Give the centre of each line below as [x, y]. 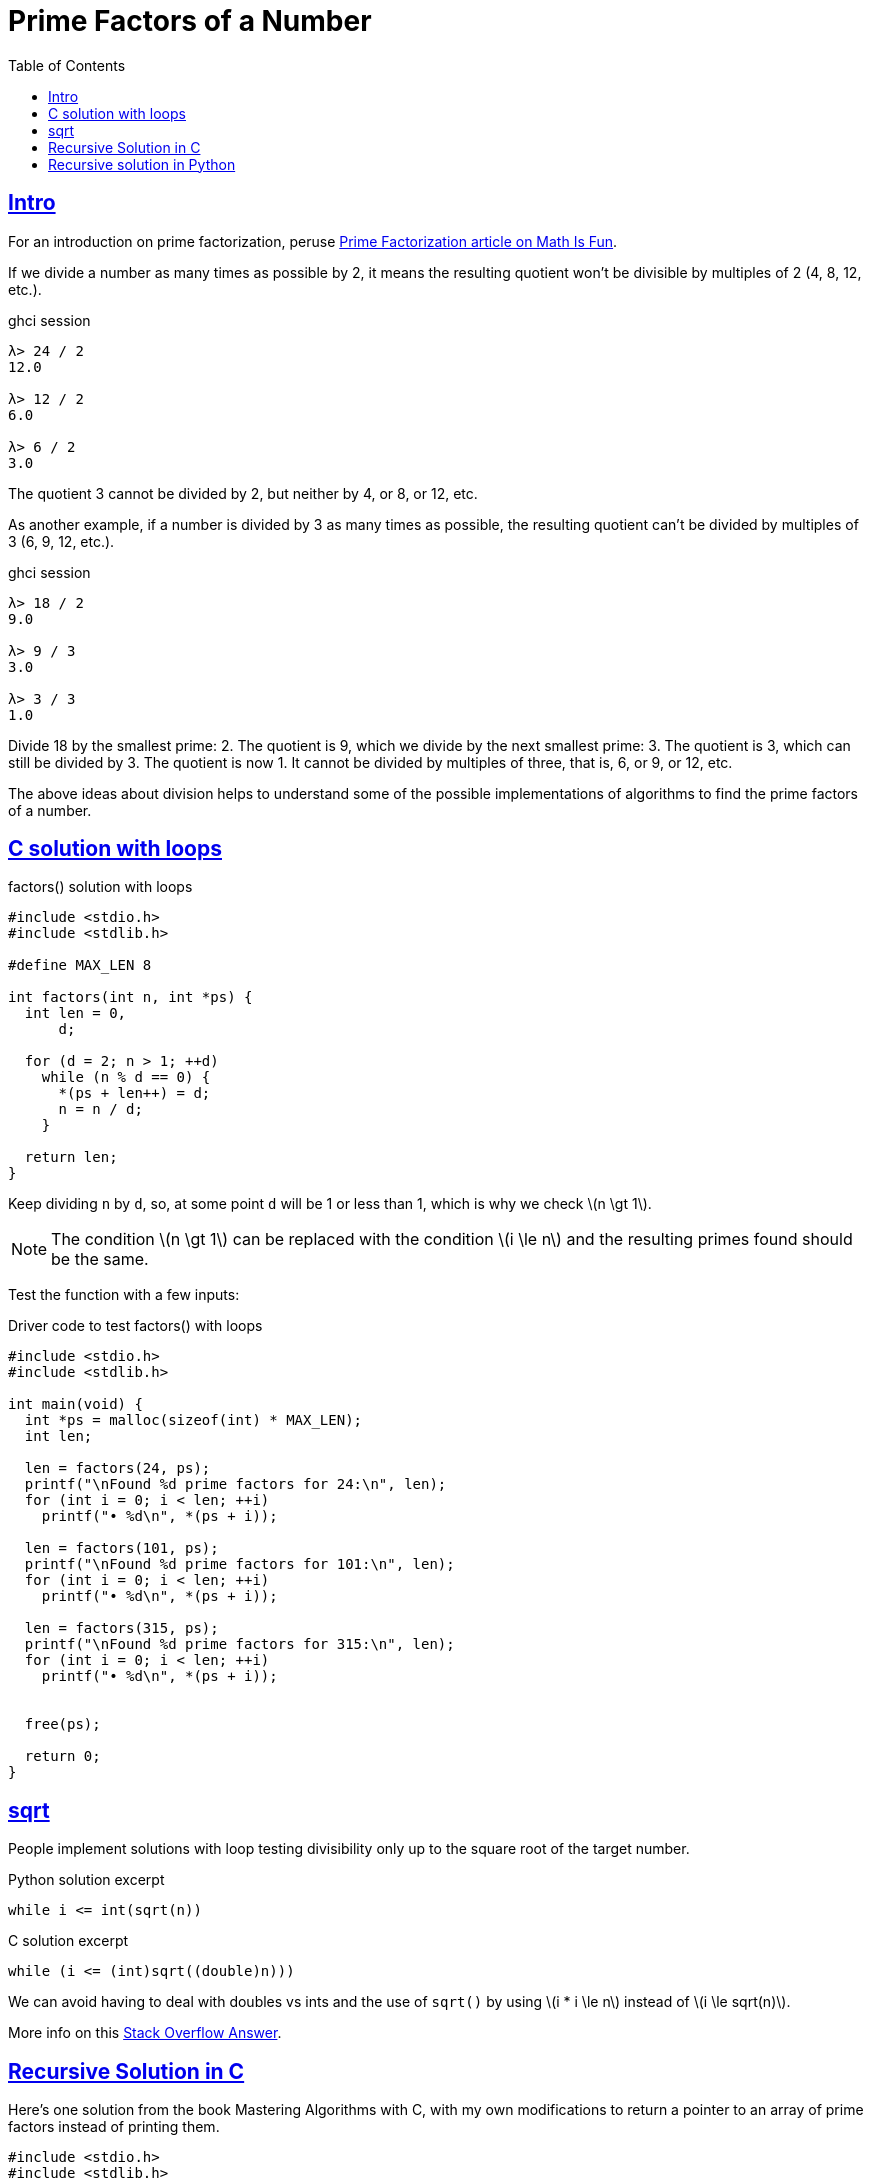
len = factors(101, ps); [121, 1548]
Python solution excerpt [86, 1880]
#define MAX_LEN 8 [80, 965]
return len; [71, 1157]
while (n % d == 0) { [126, 1077]
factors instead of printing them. [114, 2127]
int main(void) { [75, 1404]
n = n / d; [100, 1109]
